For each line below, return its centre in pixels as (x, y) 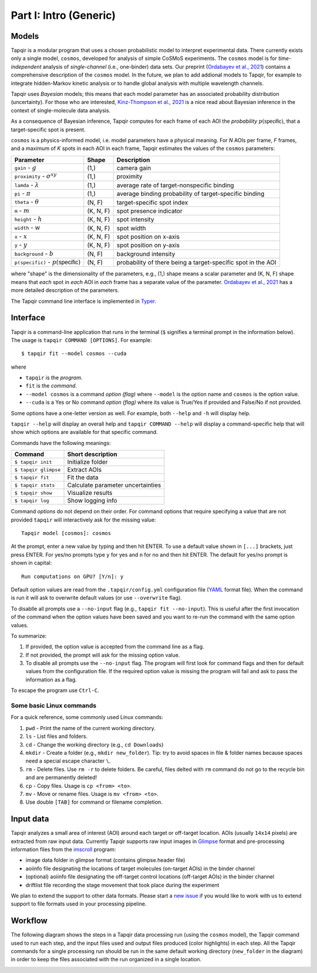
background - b (34, 253)
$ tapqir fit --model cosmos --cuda (74, 354)
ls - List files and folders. (57, 736)
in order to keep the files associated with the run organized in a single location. (106, 959)
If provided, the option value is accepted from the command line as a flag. (115, 647)
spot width (131, 228)
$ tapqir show (33, 493)
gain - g (25, 168)
